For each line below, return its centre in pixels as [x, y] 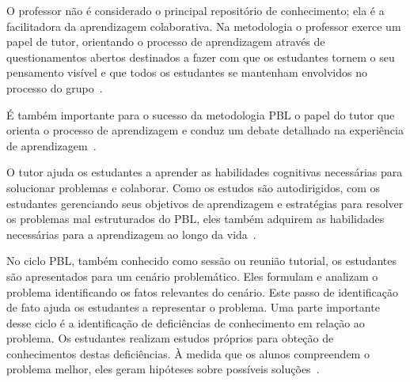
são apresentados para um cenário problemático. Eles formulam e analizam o [192, 276]
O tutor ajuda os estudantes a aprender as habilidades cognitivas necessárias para [205, 172]
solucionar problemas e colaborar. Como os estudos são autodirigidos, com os [194, 187]
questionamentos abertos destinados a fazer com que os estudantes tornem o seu [201, 57]
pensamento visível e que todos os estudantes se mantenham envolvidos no [187, 72]
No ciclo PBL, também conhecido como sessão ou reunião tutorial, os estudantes [202, 261]
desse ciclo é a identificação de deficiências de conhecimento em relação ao [186, 322]
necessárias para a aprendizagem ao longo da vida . [131, 234]
